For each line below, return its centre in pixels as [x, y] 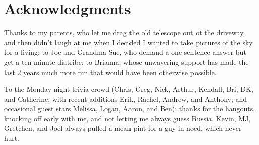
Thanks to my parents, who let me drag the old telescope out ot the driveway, [125, 32]
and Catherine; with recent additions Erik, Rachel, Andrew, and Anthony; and [126, 98]
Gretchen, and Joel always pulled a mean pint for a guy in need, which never [123, 128]
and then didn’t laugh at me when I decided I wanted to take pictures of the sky [128, 42]
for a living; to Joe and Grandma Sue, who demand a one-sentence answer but [125, 52]
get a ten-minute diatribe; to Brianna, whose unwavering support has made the [126, 62]
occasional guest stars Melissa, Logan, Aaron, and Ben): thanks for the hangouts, [130, 108]
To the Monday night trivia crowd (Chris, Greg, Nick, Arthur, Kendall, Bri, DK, [129, 89]
